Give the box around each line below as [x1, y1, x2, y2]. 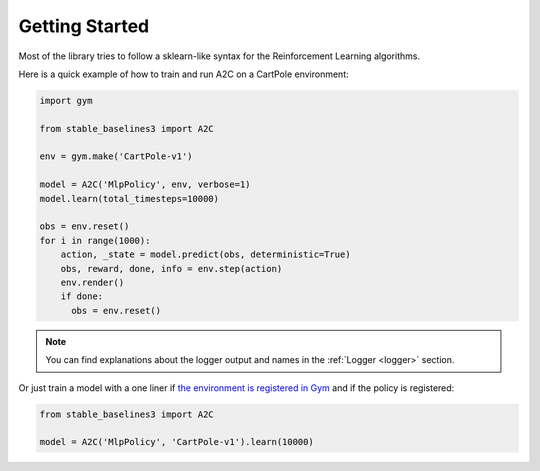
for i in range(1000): [39, 235, 151, 246]
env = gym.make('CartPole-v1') [39, 151, 194, 162]
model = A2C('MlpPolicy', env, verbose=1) [39, 179, 251, 190]
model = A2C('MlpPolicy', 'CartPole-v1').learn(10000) [39, 436, 314, 448]
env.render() [60, 277, 125, 288]
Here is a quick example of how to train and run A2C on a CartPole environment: [18, 68, 349, 80]
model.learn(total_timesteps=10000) [39, 193, 220, 204]
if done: [60, 291, 104, 302]
